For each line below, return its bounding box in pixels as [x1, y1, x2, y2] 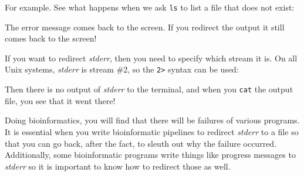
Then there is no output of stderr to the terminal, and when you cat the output [5, 83, 293, 95]
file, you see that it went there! [5, 94, 116, 106]
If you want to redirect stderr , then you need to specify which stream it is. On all [5, 51, 298, 64]
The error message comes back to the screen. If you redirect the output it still [5, 20, 285, 33]
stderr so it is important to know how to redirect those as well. [5, 160, 231, 172]
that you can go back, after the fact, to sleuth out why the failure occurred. [5, 137, 277, 149]
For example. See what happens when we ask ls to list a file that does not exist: [5, 1, 295, 13]
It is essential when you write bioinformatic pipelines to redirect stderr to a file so [5, 125, 299, 137]
